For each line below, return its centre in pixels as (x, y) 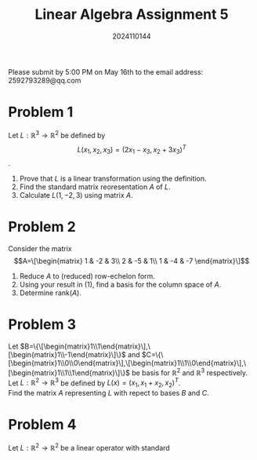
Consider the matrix (40, 248)
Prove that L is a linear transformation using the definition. (113, 178)
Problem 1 (41, 112)
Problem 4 (42, 425)
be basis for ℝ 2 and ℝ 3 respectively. (190, 372)
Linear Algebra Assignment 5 (132, 15)
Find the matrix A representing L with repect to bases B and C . (109, 392)
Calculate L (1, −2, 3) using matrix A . (76, 195)
